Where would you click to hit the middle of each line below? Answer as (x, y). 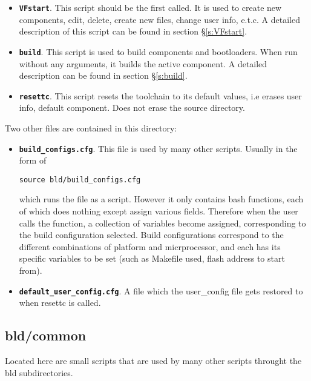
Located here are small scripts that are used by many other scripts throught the (153, 361)
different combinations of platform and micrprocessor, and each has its (150, 246)
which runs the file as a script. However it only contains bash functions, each (161, 199)
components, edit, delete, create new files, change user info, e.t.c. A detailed (160, 19)
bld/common (46, 335)
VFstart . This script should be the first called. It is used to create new (150, 7)
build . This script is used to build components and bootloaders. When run (158, 51)
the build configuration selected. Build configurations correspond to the (151, 235)
